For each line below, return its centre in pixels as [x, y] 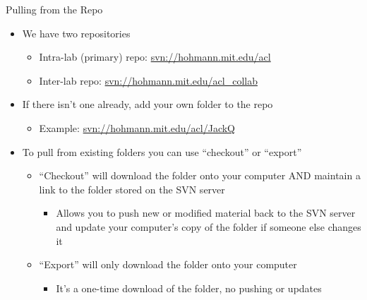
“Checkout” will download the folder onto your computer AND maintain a [200, 175]
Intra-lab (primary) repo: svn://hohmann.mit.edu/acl [155, 57]
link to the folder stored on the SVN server [132, 189]
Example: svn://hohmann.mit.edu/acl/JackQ [137, 127]
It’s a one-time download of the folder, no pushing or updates [189, 288]
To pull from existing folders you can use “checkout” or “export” [162, 151]
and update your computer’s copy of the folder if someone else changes [209, 226]
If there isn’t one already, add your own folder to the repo [148, 104]
